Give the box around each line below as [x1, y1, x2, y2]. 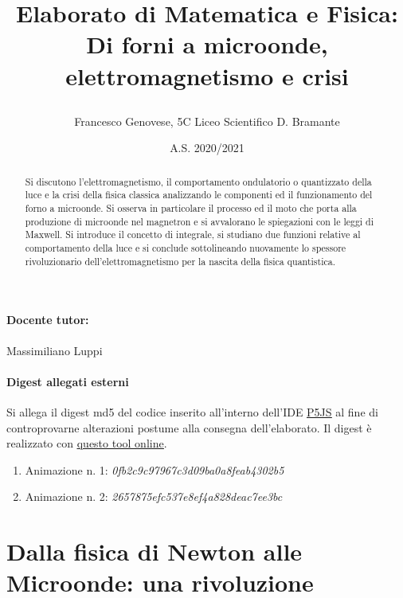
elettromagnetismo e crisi [65, 59, 349, 92]
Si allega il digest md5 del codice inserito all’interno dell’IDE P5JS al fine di [6, 403, 378, 420]
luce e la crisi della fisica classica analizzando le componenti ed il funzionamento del [25, 188, 373, 201]
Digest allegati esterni [6, 373, 129, 389]
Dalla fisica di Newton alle [6, 535, 303, 568]
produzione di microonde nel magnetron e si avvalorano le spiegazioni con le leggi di [25, 214, 374, 228]
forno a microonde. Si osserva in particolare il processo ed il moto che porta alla [25, 201, 357, 215]
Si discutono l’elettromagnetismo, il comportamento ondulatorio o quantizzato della [25, 174, 372, 188]
